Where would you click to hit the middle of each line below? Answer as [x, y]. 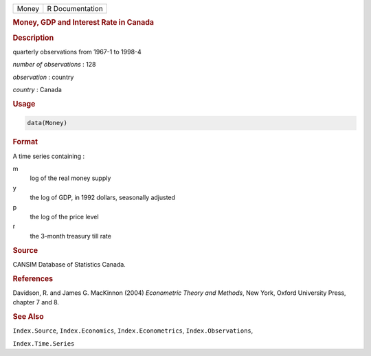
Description [33, 38]
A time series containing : [49, 156]
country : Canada [37, 90]
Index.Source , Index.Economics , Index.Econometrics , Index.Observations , [133, 331]
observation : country [43, 77]
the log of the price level [64, 216]
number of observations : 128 [54, 65]
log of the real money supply [70, 178]
